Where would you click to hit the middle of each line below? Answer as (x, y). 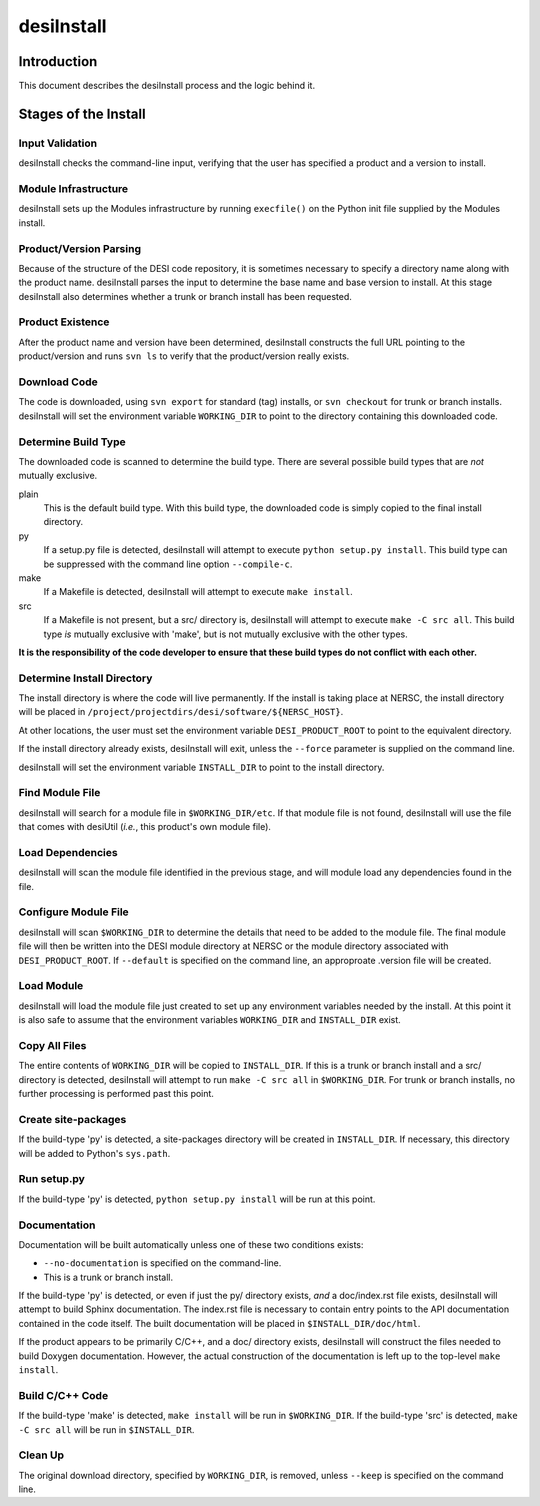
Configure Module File (73, 912)
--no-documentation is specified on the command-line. (162, 1263)
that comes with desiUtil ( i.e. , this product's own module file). (145, 827)
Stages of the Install (82, 113)
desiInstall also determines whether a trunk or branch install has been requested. (185, 296)
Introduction (58, 61)
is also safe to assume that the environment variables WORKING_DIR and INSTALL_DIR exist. (210, 1020)
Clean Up (41, 1455)
